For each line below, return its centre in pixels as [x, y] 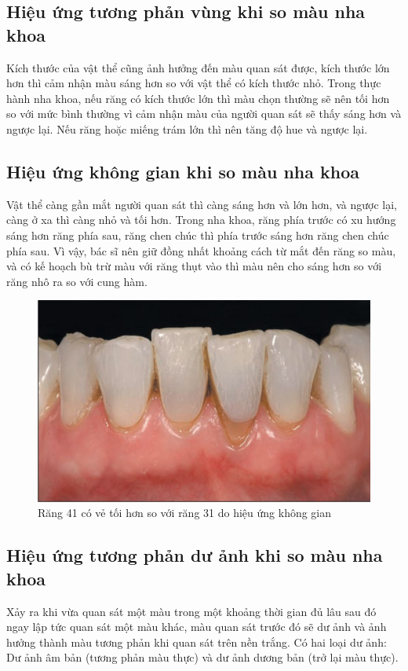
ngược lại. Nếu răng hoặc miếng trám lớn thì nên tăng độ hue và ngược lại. [187, 128]
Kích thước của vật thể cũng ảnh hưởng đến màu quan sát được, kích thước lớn [198, 67]
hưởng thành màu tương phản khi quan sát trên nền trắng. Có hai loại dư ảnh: [197, 642]
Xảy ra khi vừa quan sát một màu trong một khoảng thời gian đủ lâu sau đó [191, 611]
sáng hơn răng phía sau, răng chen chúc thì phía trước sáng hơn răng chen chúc [198, 235]
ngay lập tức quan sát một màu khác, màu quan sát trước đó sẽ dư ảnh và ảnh [197, 627]
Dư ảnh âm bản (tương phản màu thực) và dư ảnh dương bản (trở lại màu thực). [202, 657]
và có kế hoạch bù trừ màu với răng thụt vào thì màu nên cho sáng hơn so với [194, 266]
